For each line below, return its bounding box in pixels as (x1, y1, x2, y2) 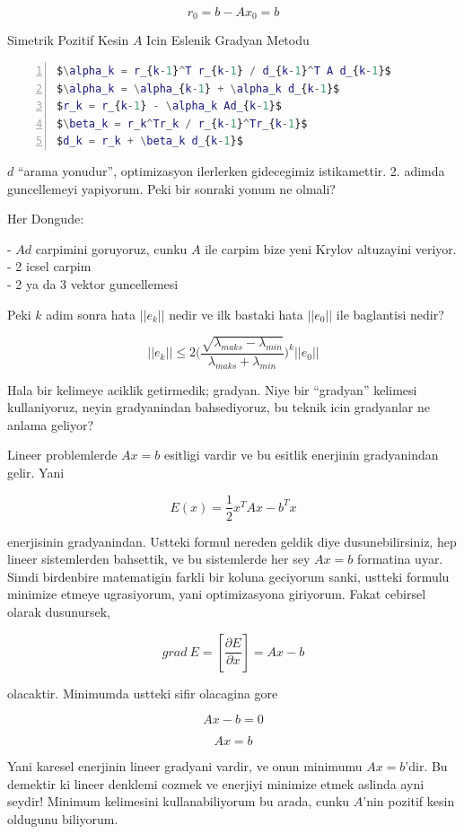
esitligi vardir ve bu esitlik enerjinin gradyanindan (163, 445, 439, 464)
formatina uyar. (356, 549, 443, 568)
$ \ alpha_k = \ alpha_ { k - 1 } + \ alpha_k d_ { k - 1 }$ (57, 82, 340, 95)
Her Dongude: (7, 209, 84, 228)
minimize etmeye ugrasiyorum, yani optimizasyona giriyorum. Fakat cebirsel (7, 584, 426, 603)
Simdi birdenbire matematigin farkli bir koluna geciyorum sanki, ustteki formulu (7, 566, 450, 585)
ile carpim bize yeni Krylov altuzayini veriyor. (205, 239, 457, 258)
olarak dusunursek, (7, 601, 110, 620)
